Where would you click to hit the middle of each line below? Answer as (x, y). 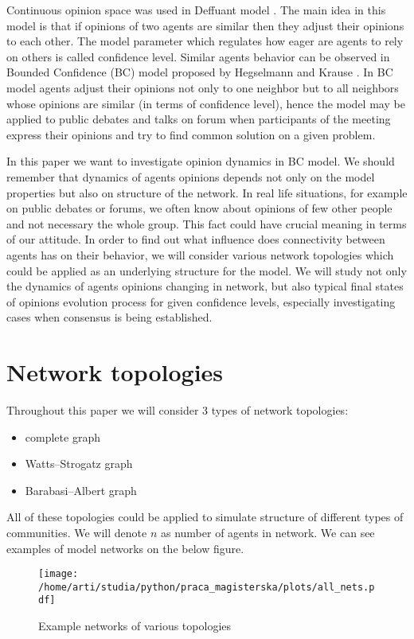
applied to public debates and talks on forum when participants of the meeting (199, 119)
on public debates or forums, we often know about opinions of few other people (199, 208)
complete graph (62, 436)
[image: (59, 574)
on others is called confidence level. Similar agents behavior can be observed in (198, 56)
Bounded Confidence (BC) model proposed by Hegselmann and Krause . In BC (200, 72)
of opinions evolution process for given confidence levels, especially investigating (201, 301)
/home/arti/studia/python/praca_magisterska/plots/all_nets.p (207, 587)
